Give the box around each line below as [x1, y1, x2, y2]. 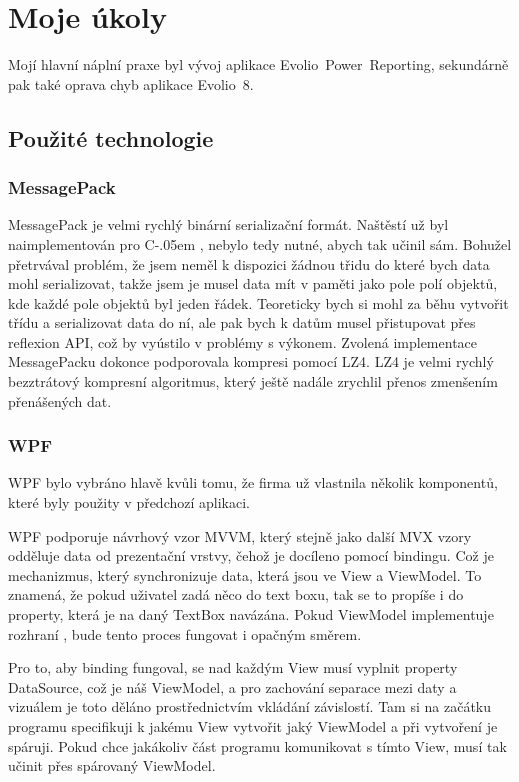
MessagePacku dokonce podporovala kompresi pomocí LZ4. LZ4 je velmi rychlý [8, 351, 494, 372]
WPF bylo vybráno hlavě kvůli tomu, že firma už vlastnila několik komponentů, [8, 472, 498, 493]
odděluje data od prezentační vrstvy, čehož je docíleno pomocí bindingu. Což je [8, 545, 494, 566]
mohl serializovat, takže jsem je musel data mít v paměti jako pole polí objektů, [8, 273, 498, 294]
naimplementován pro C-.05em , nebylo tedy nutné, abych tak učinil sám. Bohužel [8, 233, 512, 254]
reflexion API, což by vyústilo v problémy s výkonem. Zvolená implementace [8, 331, 478, 352]
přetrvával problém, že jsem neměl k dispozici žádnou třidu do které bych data [8, 253, 490, 274]
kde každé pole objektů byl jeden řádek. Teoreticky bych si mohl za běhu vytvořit [8, 292, 509, 313]
